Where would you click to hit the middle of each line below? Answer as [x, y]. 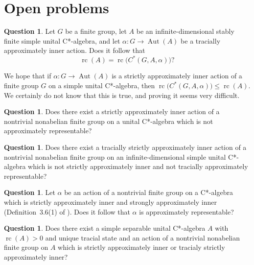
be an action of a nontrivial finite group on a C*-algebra [149, 192]
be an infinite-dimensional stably [185, 31]
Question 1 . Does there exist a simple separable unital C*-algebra [105, 228]
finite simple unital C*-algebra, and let [62, 40]
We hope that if [28, 76]
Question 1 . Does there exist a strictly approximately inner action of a [112, 111]
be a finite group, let [96, 31]
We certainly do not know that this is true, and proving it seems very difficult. [122, 95]
